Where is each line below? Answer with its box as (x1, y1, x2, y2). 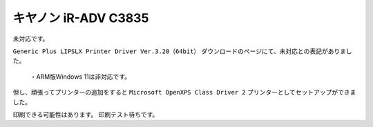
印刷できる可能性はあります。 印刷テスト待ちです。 (12, 110, 159, 119)
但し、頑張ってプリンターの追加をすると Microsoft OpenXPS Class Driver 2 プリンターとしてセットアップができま (12, 88, 356, 97)
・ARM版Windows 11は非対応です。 (30, 72, 131, 81)
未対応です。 (12, 35, 49, 43)
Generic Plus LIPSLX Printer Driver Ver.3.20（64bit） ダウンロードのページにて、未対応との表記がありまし (12, 47, 352, 55)
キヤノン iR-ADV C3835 (12, 10, 149, 26)
